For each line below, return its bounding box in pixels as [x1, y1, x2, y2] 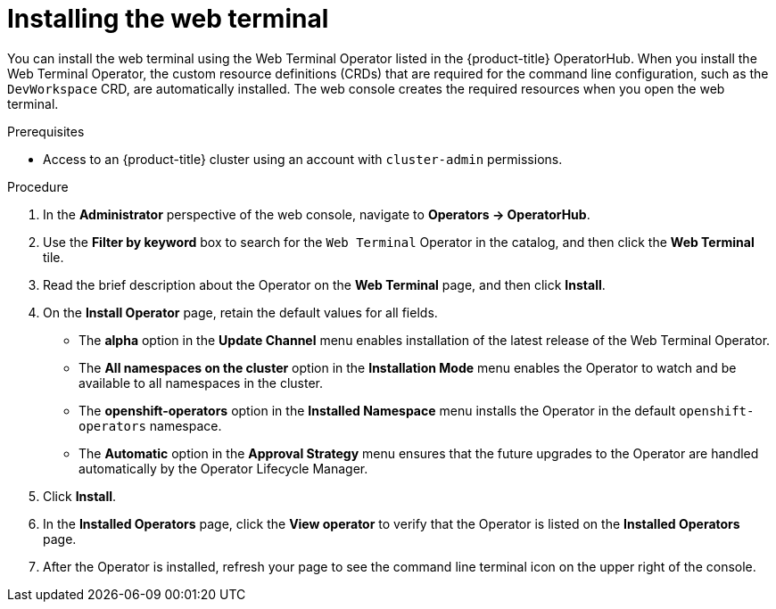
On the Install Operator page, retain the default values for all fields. [43, 304, 438, 320]
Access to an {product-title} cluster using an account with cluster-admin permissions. [43, 151, 563, 167]
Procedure [7, 178, 69, 194]
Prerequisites [7, 123, 85, 139]
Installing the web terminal [7, 4, 329, 34]
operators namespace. [78, 417, 222, 433]
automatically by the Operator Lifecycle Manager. [78, 460, 368, 476]
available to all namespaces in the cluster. [78, 374, 324, 391]
